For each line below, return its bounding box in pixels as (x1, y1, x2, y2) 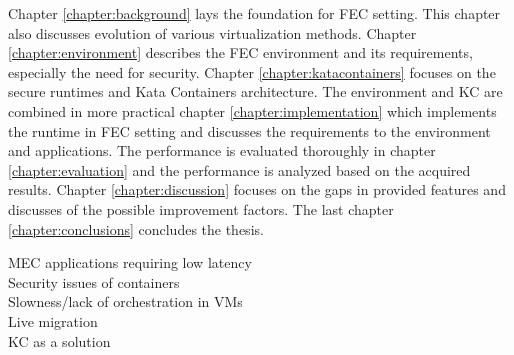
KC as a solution (8, 330, 111, 351)
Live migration (8, 310, 98, 331)
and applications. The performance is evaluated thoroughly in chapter (8, 140, 436, 161)
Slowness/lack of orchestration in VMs (8, 291, 243, 312)
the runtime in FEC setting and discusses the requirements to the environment (8, 120, 491, 141)
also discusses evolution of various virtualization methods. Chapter (8, 22, 417, 43)
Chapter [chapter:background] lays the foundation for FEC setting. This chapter (8, 3, 501, 23)
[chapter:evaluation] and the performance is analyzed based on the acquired (8, 159, 471, 180)
